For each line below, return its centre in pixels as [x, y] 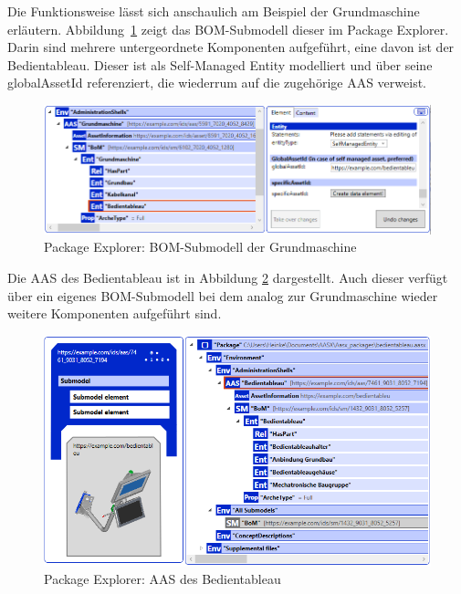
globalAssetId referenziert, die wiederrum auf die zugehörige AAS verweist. [217, 83]
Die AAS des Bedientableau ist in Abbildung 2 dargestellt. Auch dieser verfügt [228, 277]
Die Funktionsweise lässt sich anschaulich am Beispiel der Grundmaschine [214, 11]
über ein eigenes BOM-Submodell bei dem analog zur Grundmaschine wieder [223, 295]
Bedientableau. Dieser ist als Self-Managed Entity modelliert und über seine [220, 64]
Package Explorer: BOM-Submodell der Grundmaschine [200, 247]
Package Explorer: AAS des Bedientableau [162, 579]
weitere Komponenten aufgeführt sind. [115, 313]
